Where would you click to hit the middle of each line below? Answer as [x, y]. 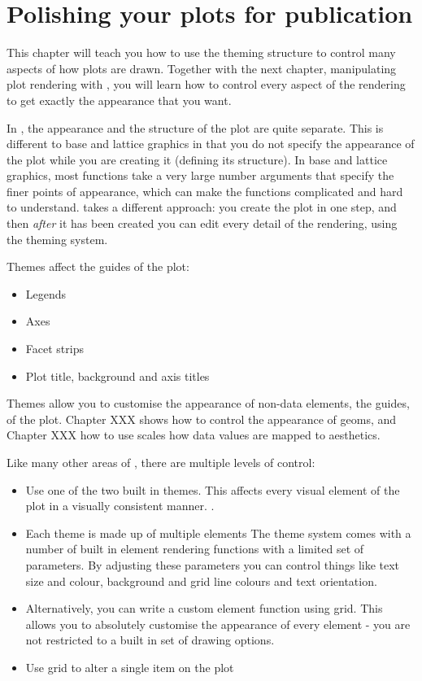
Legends [46, 293]
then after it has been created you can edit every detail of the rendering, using [202, 223]
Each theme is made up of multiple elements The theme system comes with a [218, 533]
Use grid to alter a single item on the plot [130, 667]
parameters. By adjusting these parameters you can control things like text [213, 564]
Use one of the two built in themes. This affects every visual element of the [213, 489]
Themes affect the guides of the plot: [98, 266]
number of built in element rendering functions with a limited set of [195, 549]
